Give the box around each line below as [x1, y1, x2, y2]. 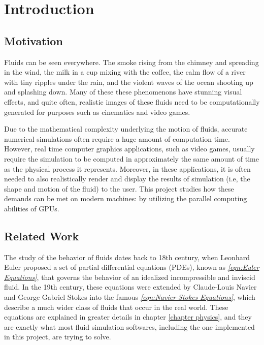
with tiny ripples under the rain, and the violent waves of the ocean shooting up [4, 76, 253, 87]
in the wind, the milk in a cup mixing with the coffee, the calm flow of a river [4, 67, 246, 77]
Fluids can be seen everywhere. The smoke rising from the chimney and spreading [4, 56, 259, 67]
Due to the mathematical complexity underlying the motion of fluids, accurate [4, 123, 248, 134]
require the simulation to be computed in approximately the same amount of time [4, 153, 259, 164]
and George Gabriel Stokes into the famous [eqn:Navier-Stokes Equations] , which [4, 292, 255, 302]
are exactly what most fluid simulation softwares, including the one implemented [4, 321, 255, 332]
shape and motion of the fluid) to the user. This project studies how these [4, 183, 234, 194]
